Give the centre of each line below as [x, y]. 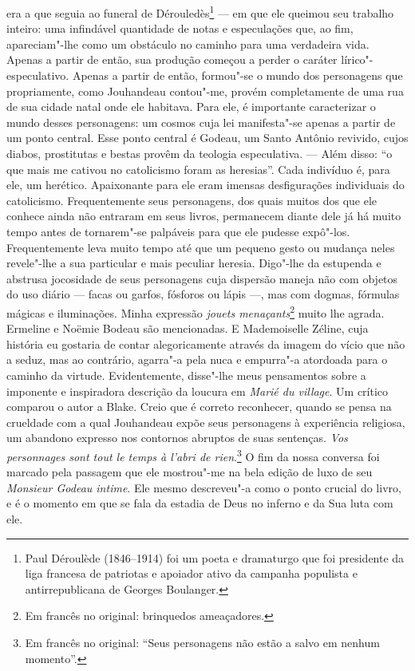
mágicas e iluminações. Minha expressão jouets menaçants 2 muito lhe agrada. [196, 311]
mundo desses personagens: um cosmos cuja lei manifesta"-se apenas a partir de [201, 122]
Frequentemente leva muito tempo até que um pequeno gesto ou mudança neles [201, 247]
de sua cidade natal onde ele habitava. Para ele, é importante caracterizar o [191, 107]
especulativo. [38, 75]
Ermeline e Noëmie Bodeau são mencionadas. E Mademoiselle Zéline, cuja [188, 328]
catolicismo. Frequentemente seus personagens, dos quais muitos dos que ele [192, 200]
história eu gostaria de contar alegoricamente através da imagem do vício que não [206, 343]
